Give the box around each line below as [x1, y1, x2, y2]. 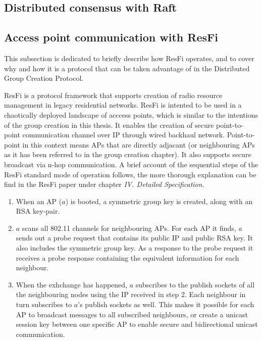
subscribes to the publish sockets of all [135, 279, 255, 289]
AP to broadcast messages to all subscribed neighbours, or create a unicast [16, 309, 248, 319]
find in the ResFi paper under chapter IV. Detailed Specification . [4, 179, 204, 189]
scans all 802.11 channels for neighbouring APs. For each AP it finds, [22, 222, 236, 233]
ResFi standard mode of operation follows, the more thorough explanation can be [4, 169, 256, 179]
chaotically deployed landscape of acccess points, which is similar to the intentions [4, 109, 258, 120]
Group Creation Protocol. [4, 73, 84, 83]
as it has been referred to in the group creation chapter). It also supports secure [4, 149, 251, 160]
